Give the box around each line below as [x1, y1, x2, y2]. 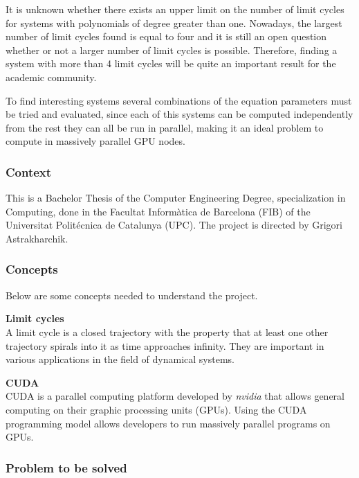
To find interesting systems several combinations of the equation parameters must [6, 93, 352, 107]
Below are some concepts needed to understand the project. [6, 287, 258, 302]
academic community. [6, 69, 97, 84]
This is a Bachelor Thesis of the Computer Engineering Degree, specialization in [6, 191, 346, 205]
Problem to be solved [6, 459, 127, 476]
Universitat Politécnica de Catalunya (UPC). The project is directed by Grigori [6, 218, 342, 232]
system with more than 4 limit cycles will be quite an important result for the [6, 56, 336, 71]
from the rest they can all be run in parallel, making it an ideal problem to [6, 120, 324, 134]
